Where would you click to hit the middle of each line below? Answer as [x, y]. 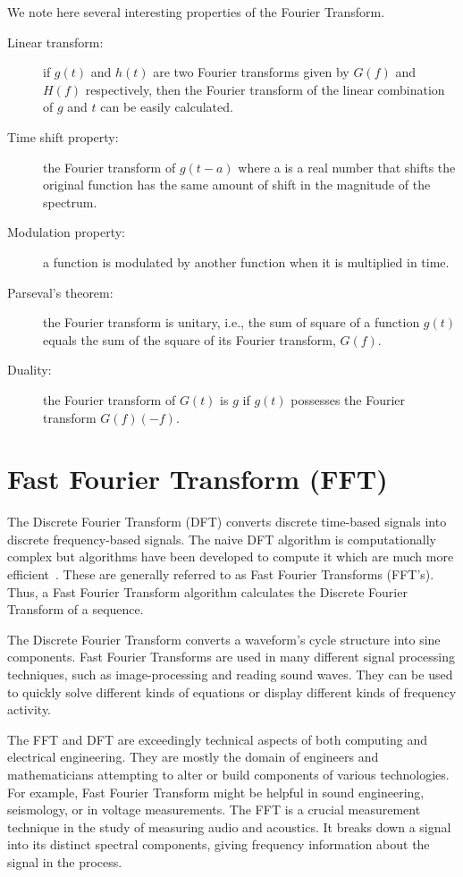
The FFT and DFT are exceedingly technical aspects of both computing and [217, 739]
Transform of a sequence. [76, 609]
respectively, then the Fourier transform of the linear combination [265, 89]
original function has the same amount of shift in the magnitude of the [237, 185]
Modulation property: [66, 232]
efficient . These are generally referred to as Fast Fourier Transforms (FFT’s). [221, 574]
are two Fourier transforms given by [251, 72]
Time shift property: [63, 136]
